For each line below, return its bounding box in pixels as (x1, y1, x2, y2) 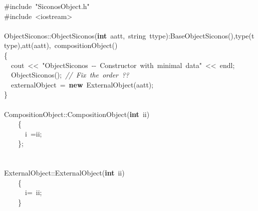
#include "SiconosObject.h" (4, 1, 90, 11)
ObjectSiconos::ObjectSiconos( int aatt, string (4, 30, 146, 40)
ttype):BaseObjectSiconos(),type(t (149, 30, 254, 40)
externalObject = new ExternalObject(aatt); (11, 79, 154, 89)
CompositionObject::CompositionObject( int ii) (4, 108, 150, 119)
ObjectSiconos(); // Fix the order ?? (11, 69, 129, 80)
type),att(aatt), (4, 40, 51, 50)
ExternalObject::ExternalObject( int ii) (4, 167, 125, 178)
